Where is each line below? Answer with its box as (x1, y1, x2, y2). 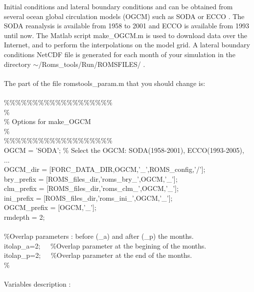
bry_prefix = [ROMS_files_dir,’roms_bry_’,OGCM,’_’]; (4, 173, 178, 184)
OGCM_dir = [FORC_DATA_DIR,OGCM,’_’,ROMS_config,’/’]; (4, 164, 206, 174)
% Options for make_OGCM (4, 116, 91, 126)
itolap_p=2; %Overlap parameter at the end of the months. (4, 250, 192, 260)
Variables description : (4, 279, 71, 289)
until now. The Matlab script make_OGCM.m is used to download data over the (4, 30, 248, 40)
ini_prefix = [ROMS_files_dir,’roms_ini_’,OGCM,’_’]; (4, 192, 173, 203)
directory (4, 59, 31, 69)
